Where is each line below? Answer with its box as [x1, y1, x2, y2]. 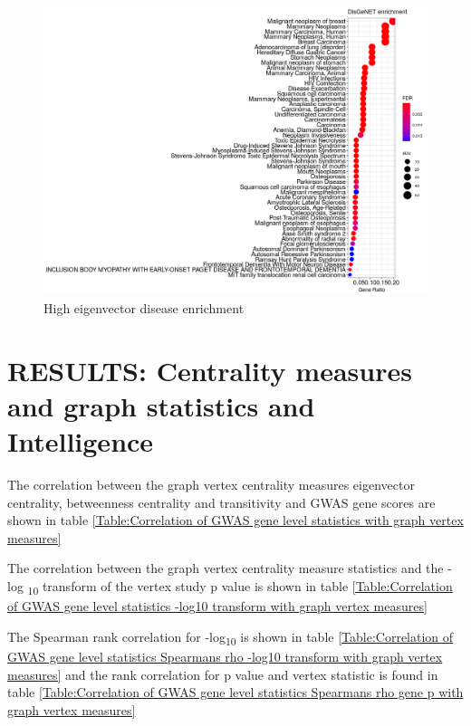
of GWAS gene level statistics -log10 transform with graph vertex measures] [7, 597, 428, 616]
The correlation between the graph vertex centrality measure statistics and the [7, 559, 444, 578]
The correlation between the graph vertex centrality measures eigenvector [7, 475, 415, 494]
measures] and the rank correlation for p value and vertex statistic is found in [7, 664, 438, 683]
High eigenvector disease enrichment [43, 299, 245, 317]
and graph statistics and [7, 387, 315, 424]
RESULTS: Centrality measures [7, 351, 412, 388]
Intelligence [7, 423, 154, 460]
